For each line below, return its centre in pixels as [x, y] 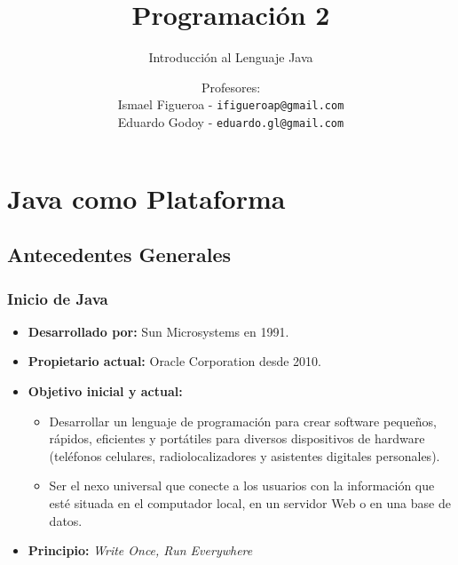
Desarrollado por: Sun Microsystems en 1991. [158, 331]
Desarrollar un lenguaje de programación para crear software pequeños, [243, 421]
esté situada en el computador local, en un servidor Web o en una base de [250, 502]
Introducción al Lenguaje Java [231, 57]
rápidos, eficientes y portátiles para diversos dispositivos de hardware [237, 438]
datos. [66, 520]
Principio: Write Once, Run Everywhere [140, 550]
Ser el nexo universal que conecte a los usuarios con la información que [242, 485]
